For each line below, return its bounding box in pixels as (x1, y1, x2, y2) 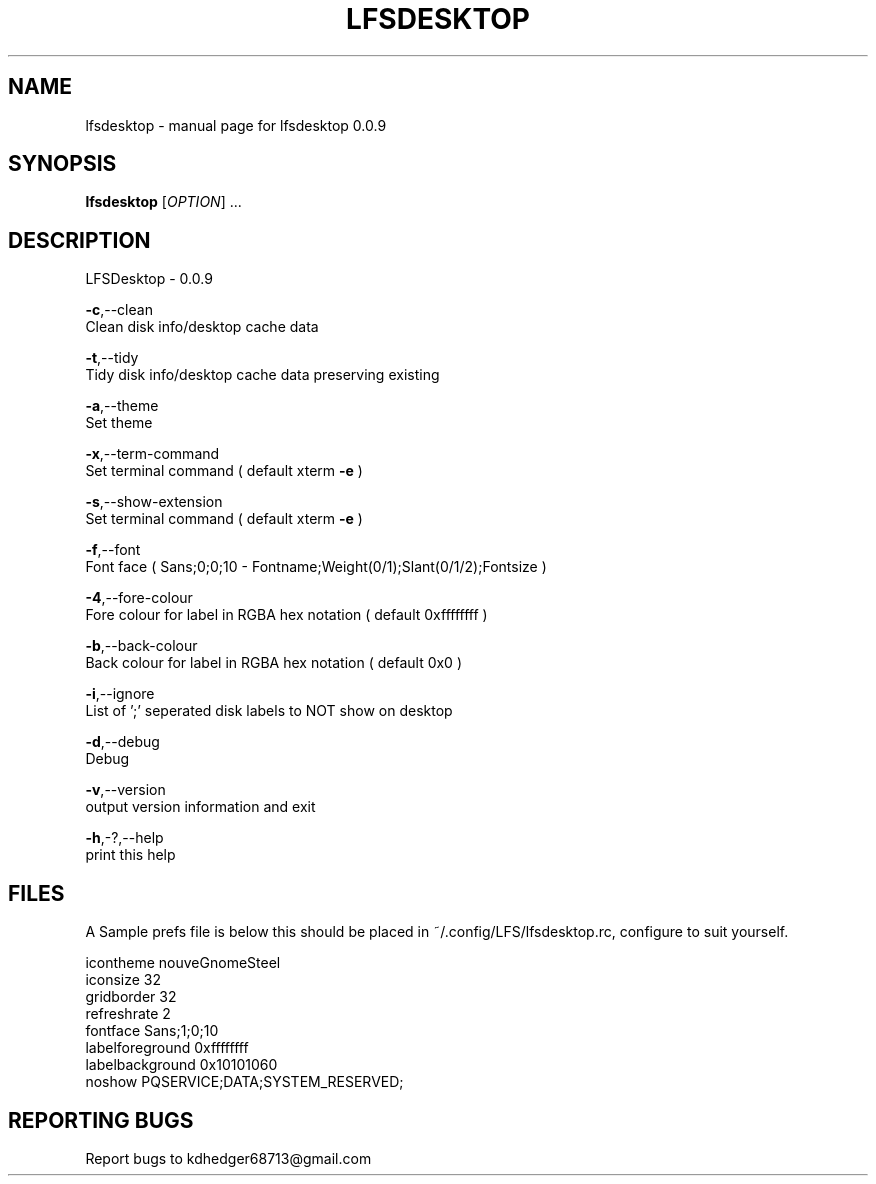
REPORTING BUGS (8, 1107, 194, 1133)
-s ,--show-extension (85, 493, 223, 511)
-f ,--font (85, 541, 141, 559)
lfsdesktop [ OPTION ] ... (85, 193, 242, 211)
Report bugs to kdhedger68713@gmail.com (85, 1149, 372, 1167)
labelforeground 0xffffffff (85, 1039, 249, 1057)
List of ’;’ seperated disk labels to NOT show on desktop (85, 702, 453, 720)
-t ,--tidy (85, 349, 139, 367)
